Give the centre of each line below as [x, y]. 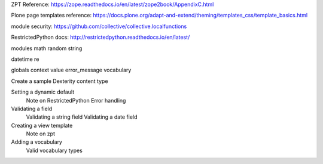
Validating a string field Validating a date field [82, 117]
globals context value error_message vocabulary [71, 70]
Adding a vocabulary [37, 142]
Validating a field [32, 109]
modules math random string [47, 48]
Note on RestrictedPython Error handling [76, 100]
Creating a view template [42, 125]
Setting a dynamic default [43, 92]
